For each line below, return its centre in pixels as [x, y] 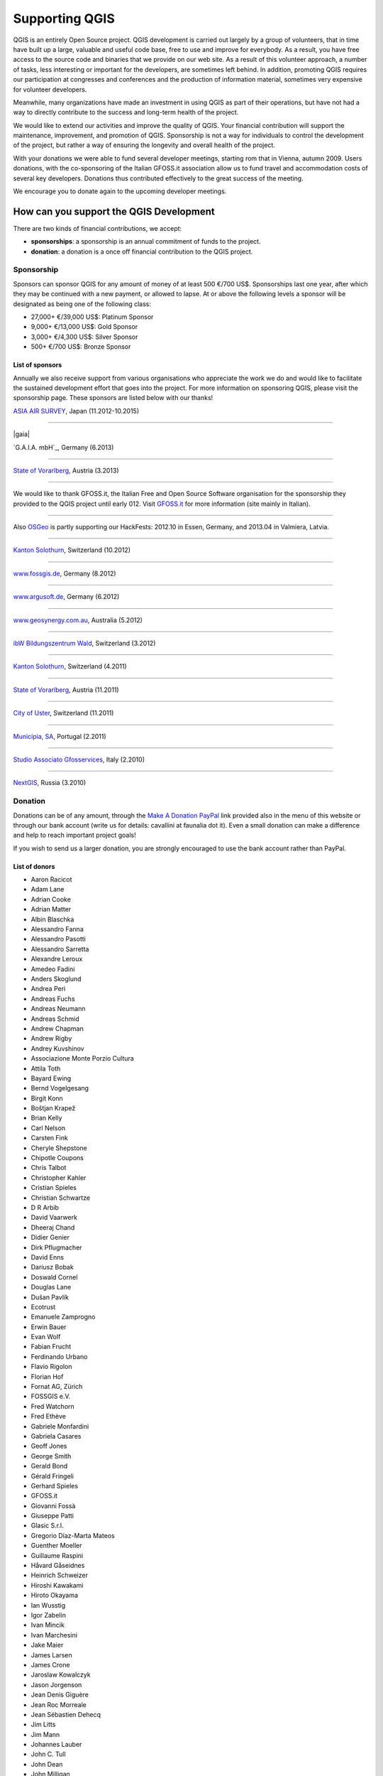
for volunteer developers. [50, 90]
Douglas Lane [51, 1287]
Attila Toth [46, 1068]
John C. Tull [49, 1754]
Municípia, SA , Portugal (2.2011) [60, 736]
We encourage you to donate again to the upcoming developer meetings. [120, 191]
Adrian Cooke [51, 899]
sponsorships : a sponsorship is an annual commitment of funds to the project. [146, 242]
